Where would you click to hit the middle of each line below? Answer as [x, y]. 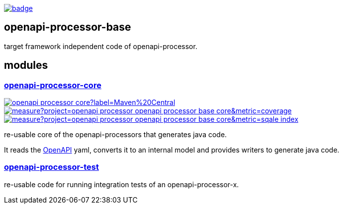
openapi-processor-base [68, 27]
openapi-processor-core [53, 85]
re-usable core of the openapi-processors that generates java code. [116, 135]
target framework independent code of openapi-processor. [101, 46]
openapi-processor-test [51, 167]
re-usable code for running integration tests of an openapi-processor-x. [122, 184]
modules [26, 65]
